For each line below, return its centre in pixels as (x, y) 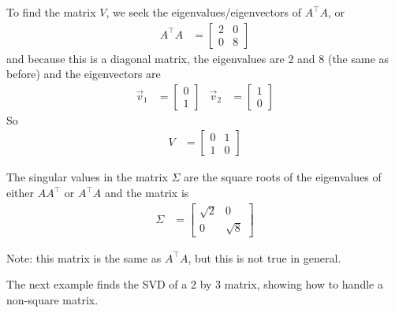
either (20, 193)
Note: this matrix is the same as (84, 257)
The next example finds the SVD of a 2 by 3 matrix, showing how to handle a (195, 284)
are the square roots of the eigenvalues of (283, 177)
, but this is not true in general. (265, 257)
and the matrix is (147, 193)
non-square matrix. (52, 300)
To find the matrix (51, 12)
